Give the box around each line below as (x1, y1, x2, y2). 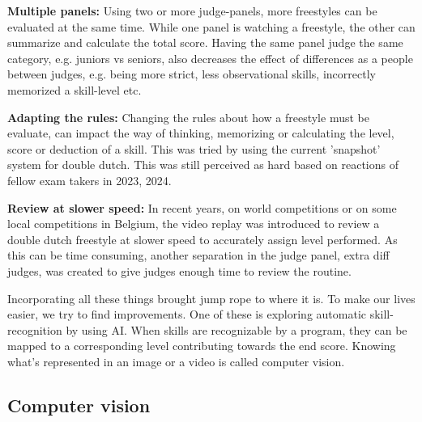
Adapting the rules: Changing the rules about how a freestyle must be (7, 108, 369, 125)
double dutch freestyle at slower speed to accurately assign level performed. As (7, 230, 398, 247)
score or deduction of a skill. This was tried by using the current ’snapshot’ (7, 140, 381, 157)
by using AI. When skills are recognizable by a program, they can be (66, 321, 407, 338)
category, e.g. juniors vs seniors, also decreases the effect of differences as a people (7, 49, 413, 66)
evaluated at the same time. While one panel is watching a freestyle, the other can (7, 18, 416, 35)
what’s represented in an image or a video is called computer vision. (7, 352, 345, 369)
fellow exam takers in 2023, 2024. (7, 171, 172, 188)
